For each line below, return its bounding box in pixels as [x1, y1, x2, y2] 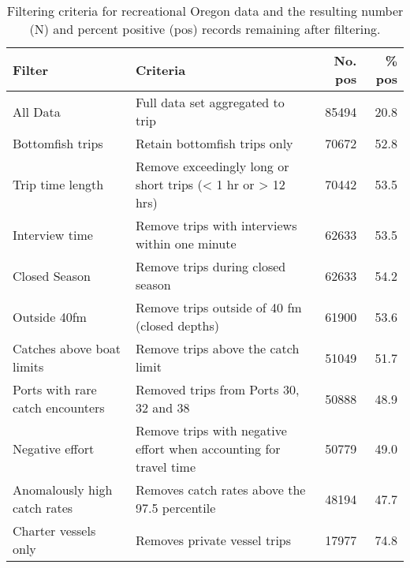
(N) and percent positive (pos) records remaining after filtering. [29, 20, 381, 38]
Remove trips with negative [135, 421, 287, 439]
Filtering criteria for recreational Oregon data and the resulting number [6, 2, 404, 20]
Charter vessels [13, 521, 96, 540]
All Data [13, 102, 61, 121]
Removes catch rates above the [135, 480, 306, 499]
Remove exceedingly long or [135, 157, 289, 175]
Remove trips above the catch [135, 339, 300, 357]
